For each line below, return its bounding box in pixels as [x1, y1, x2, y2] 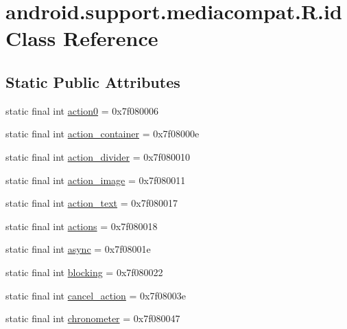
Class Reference [5, 24, 158, 52]
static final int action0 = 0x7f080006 [5, 103, 158, 117]
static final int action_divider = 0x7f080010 [5, 149, 190, 163]
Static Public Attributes [5, 71, 180, 92]
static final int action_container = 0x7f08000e [5, 126, 200, 141]
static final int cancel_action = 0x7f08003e [5, 288, 186, 302]
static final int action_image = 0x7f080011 [5, 172, 186, 187]
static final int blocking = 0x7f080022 [5, 264, 163, 279]
